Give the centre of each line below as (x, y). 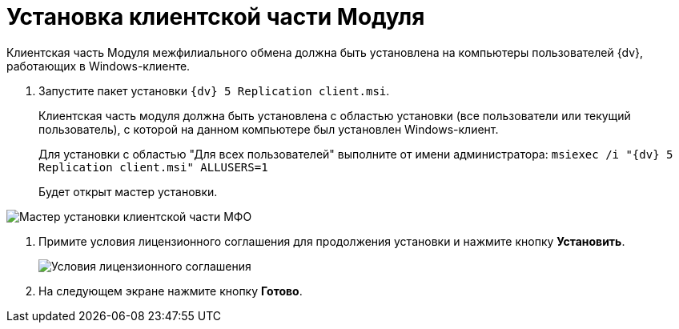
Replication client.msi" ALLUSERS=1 (153, 167)
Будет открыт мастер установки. (128, 191)
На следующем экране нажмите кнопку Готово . (171, 291)
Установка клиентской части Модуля (216, 17)
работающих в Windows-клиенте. (98, 66)
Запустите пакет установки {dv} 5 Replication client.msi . (214, 90)
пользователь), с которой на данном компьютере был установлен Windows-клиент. (269, 129)
